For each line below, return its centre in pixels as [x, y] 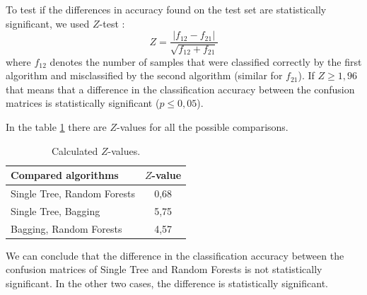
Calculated [75, 150]
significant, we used [48, 23]
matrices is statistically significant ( [83, 103]
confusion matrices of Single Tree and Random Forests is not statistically [164, 269]
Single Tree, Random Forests [73, 193]
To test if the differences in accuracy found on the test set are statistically [166, 9]
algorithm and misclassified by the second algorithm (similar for [144, 75]
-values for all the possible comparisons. [203, 127]
